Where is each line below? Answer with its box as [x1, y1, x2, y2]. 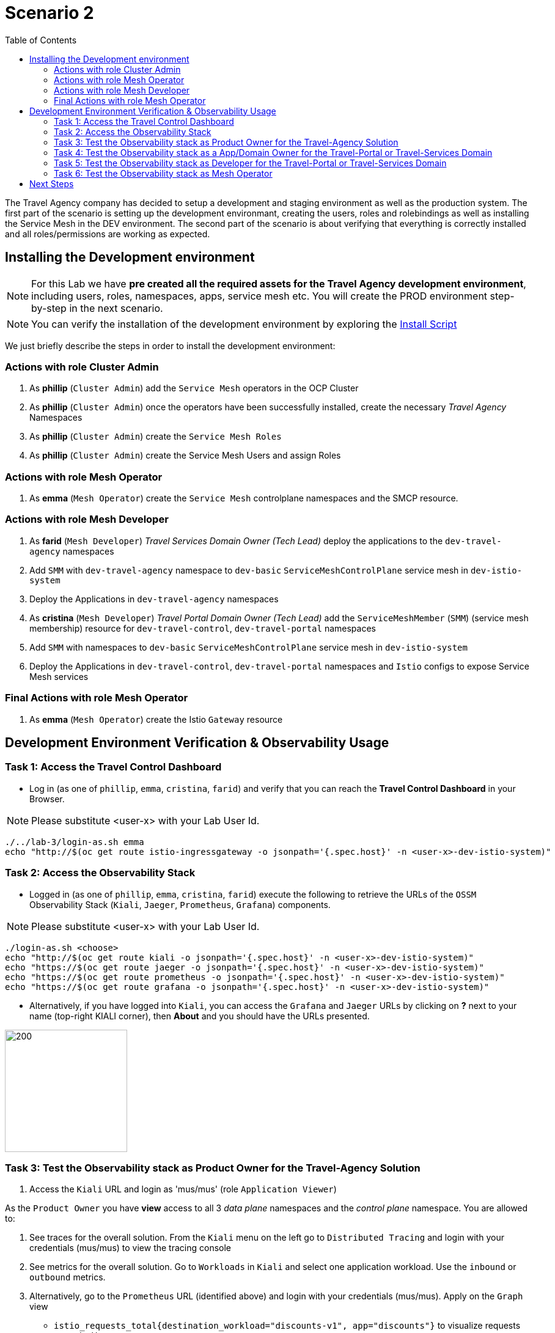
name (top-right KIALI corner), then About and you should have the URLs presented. [29, 1010, 370, 1021]
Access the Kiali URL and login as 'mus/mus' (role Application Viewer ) [29, 1184, 337, 1195]
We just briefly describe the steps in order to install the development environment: [5, 340, 336, 351]
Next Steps [29, 178, 74, 189]
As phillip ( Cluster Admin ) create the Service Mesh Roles [29, 431, 282, 442]
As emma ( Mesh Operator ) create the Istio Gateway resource [29, 714, 283, 725]
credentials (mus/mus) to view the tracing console [29, 1243, 232, 1254]
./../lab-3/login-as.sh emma [5, 836, 144, 847]
